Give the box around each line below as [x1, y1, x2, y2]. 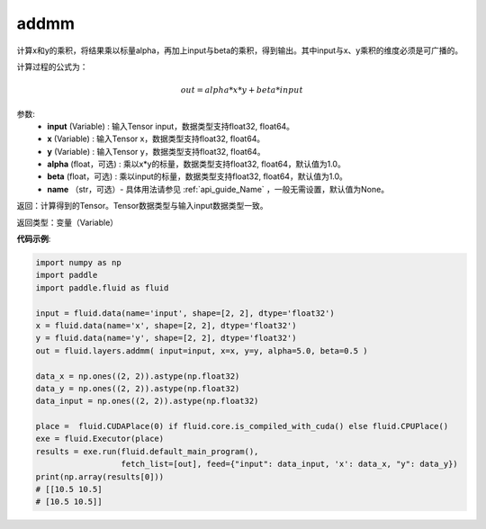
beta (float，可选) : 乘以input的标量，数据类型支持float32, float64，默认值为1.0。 [47, 171, 348, 182]
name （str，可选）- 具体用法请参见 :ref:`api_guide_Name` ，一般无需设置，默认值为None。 [47, 184, 390, 194]
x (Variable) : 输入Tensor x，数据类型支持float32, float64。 [47, 133, 265, 144]
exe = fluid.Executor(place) [35, 434, 165, 444]
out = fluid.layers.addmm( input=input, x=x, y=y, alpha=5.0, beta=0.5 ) [35, 345, 368, 355]
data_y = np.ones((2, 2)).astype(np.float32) [35, 383, 240, 393]
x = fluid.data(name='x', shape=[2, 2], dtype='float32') [35, 320, 297, 330]
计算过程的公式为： [16, 61, 88, 72]
